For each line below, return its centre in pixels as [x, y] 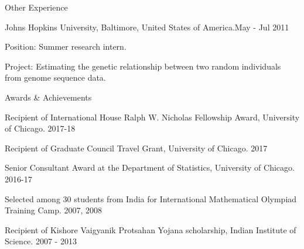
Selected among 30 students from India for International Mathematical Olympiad [151, 198]
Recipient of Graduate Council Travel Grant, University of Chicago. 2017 [136, 148]
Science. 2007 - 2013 [41, 241]
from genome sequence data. [55, 77]
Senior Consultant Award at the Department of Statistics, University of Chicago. [150, 167]
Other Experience [36, 7]
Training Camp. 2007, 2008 [54, 210]
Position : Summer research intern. [66, 46]
